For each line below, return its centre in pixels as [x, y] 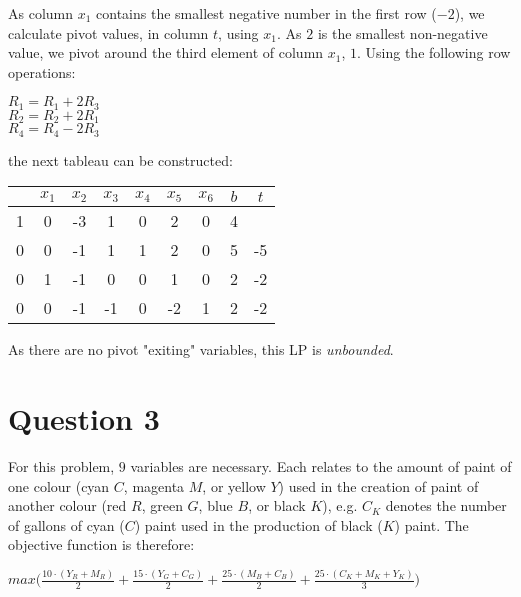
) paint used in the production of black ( [258, 524]
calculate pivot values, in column [108, 32]
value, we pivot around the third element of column [166, 52]
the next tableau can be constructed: [120, 159]
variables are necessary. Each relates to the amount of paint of [321, 466]
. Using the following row [434, 52]
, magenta [154, 485]
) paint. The [431, 524]
